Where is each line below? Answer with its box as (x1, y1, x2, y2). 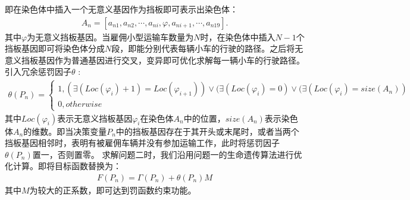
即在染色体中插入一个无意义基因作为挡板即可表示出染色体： (5, 3, 238, 15)
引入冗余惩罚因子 (5, 65, 71, 78)
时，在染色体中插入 (200, 30, 276, 43)
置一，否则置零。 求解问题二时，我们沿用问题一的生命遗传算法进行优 (32, 148, 302, 160)
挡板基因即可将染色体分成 (5, 42, 105, 55)
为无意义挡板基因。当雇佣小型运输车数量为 (27, 30, 194, 43)
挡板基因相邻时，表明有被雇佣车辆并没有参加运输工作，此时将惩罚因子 (5, 136, 280, 149)
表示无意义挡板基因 (57, 112, 133, 124)
